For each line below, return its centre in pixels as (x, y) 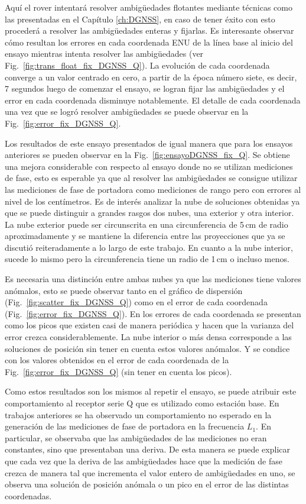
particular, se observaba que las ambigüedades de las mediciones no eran (136, 437)
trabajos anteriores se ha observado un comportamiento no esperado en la (138, 414)
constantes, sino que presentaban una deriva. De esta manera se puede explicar (147, 449)
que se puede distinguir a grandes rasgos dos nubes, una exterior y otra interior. (149, 213)
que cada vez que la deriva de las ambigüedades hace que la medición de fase (144, 461)
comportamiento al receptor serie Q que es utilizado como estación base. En (142, 403)
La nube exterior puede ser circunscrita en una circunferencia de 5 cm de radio (147, 224)
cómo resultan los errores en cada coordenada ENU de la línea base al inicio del (149, 42)
